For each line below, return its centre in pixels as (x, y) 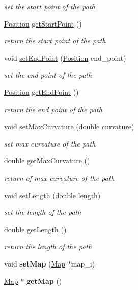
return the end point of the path (53, 109)
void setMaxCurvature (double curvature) (69, 126)
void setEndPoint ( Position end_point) (65, 57)
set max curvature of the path (50, 143)
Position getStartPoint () (43, 23)
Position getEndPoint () (42, 92)
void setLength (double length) (52, 195)
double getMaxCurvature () (47, 161)
